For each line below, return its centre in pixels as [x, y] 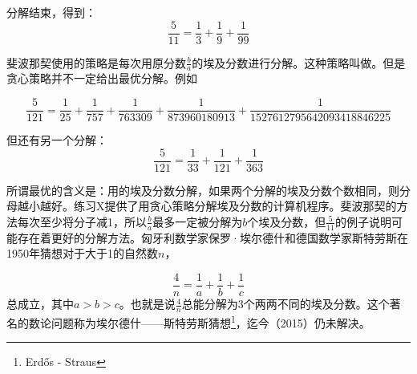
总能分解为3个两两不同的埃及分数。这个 [285, 304]
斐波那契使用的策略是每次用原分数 [96, 62]
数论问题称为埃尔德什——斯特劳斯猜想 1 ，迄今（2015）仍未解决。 [199, 321]
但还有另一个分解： [57, 140]
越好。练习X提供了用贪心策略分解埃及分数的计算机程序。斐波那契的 [218, 206]
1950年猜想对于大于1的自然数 [82, 253]
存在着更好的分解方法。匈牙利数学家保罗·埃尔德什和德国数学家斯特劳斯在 [213, 237]
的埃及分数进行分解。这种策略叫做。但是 [299, 62]
